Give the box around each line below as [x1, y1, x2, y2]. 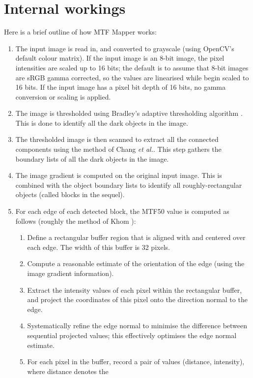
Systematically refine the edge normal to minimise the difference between [27, 320, 248, 331]
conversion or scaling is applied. [15, 91, 111, 102]
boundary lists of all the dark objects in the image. [15, 153, 169, 164]
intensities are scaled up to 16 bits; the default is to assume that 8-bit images [15, 62, 249, 72]
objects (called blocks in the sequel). [15, 189, 125, 200]
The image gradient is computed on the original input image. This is [15, 170, 222, 180]
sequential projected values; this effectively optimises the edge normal [27, 330, 237, 340]
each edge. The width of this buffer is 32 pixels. [27, 241, 170, 252]
